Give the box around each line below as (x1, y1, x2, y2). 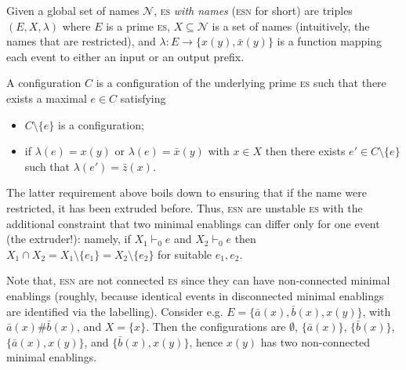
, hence (189, 333, 223, 350)
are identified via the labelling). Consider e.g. (6, 303, 223, 319)
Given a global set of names (6, 2, 140, 18)
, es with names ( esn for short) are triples (154, 2, 353, 18)
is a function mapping (277, 33, 382, 49)
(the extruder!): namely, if (6, 230, 131, 247)
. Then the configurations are (146, 318, 286, 335)
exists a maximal (6, 89, 87, 106)
